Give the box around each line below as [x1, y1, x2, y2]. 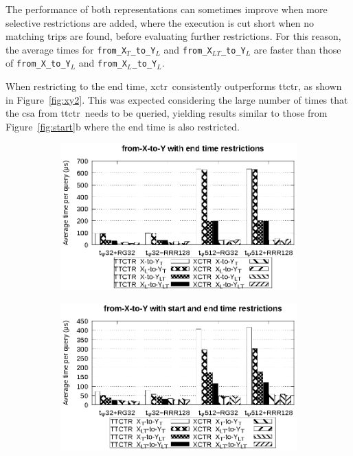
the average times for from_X [5, 42, 127, 56]
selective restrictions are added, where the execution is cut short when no [5, 15, 314, 30]
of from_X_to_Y [5, 56, 71, 70]
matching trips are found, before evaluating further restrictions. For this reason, [5, 29, 341, 43]
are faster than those [253, 42, 341, 56]
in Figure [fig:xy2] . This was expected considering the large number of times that [5, 92, 348, 106]
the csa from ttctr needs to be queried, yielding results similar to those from [5, 106, 328, 120]
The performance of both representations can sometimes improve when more [5, 2, 328, 16]
